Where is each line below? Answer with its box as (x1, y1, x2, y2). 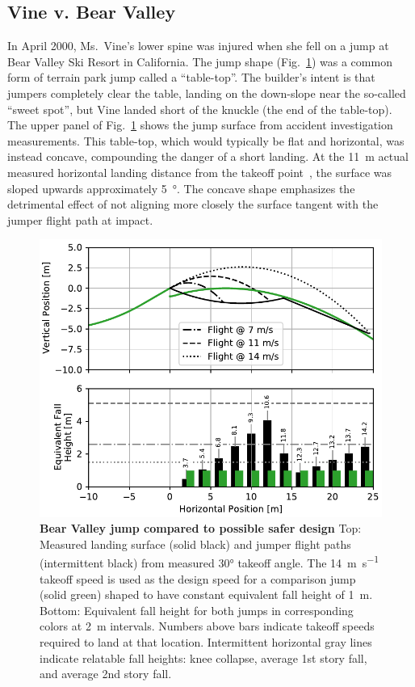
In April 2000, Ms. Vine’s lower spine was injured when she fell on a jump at (7, 37, 389, 54)
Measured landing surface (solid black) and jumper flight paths (40, 535, 351, 552)
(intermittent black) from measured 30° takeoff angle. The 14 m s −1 (40, 552, 379, 571)
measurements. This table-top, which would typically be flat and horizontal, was (7, 132, 405, 149)
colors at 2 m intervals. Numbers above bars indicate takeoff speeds (40, 617, 375, 634)
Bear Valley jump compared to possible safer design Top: (40, 520, 362, 537)
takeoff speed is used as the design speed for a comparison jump (40, 570, 356, 587)
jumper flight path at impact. (7, 211, 153, 228)
